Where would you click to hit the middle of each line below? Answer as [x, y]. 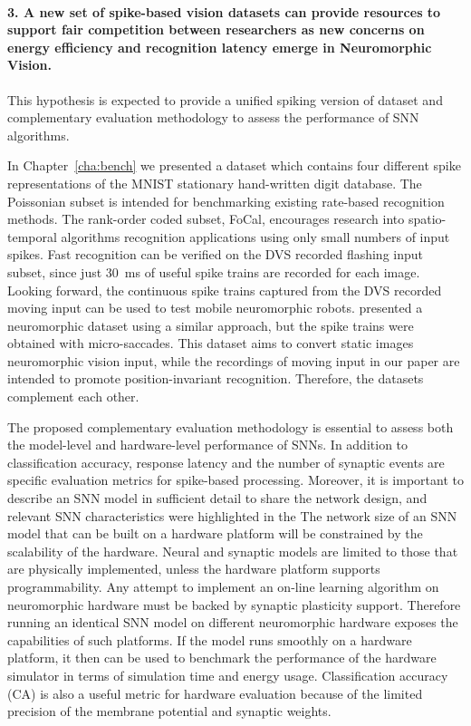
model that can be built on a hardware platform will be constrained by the [215, 533]
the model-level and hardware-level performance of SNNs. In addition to [208, 445]
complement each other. [73, 397]
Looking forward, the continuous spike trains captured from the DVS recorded [225, 290]
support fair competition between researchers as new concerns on [216, 29]
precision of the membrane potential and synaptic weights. [169, 711]
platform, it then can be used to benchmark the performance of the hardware [222, 658]
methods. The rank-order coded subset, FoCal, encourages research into [206, 219]
